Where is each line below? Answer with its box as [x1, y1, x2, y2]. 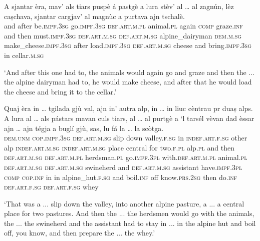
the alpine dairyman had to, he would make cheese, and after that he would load [4, 76, 252, 87]
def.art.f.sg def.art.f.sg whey [4, 181, 99, 192]
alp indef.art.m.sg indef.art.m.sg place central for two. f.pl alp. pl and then [4, 142, 234, 152]
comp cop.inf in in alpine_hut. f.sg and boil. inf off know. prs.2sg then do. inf [4, 171, 237, 182]
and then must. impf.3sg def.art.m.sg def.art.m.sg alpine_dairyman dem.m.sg [4, 30, 242, 40]
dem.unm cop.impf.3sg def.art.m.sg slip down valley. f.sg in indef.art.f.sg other [4, 132, 247, 143]
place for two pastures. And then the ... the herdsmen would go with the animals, [4, 208, 254, 218]
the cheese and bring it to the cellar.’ [4, 86, 117, 96]
